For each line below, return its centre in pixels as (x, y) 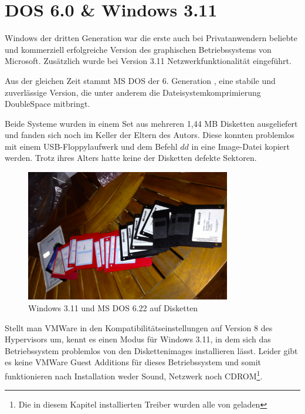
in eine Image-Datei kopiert (240, 146)
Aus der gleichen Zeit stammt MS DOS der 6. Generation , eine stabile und (140, 80)
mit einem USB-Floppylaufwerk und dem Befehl (91, 146)
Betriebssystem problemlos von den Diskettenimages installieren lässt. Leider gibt (151, 350)
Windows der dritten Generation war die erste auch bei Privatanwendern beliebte (151, 38)
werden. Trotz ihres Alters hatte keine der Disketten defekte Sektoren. (131, 158)
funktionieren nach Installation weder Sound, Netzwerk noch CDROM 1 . (134, 375)
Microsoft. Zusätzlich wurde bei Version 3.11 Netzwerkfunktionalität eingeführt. (148, 61)
